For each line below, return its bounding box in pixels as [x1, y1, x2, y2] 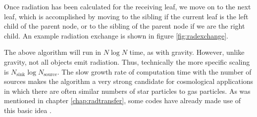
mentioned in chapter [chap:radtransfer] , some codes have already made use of [4, 95, 241, 106]
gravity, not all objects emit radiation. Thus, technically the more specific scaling [4, 56, 250, 67]
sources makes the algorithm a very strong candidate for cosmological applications [4, 76, 254, 86]
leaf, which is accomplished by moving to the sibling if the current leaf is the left [4, 11, 249, 21]
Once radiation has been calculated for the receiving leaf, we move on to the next [4, 1, 251, 11]
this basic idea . [4, 105, 51, 115]
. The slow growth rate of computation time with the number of [57, 66, 252, 77]
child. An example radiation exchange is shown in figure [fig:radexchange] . [4, 30, 228, 40]
